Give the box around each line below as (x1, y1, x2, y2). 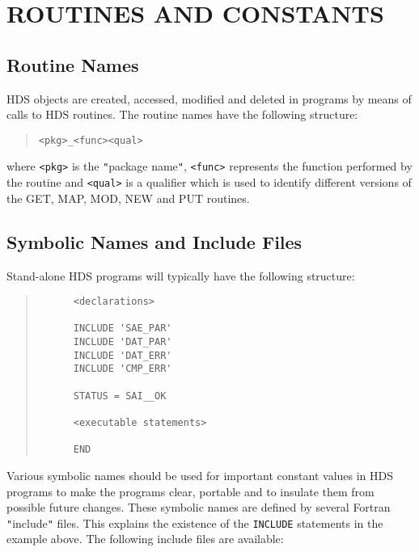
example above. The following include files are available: (6, 530, 284, 547)
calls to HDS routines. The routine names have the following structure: (6, 106, 358, 123)
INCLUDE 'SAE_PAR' (73, 322, 172, 335)
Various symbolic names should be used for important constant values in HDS (6, 467, 394, 483)
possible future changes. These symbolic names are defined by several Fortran (6, 499, 391, 516)
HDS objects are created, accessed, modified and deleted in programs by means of (6, 90, 412, 107)
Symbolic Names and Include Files (6, 229, 303, 254)
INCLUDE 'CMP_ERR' (73, 363, 172, 375)
